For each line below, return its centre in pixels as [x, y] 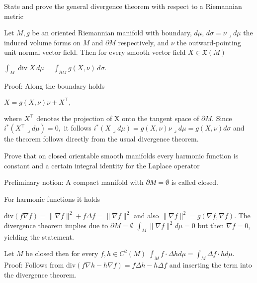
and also [146, 215]
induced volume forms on [42, 42]
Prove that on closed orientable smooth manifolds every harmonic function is [121, 156]
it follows [78, 128]
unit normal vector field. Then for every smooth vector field [95, 52]
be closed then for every [62, 253]
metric [14, 16]
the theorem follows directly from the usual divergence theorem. [101, 139]
